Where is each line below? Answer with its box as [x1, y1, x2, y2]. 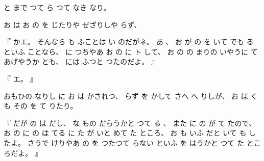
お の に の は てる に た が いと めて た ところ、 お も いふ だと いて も [4, 127, 247, 138]
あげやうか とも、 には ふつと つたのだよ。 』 [4, 56, 158, 67]
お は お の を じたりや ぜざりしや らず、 [4, 19, 141, 30]
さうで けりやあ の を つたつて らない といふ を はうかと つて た [27, 137, 245, 148]
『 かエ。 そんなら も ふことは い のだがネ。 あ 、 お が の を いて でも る [4, 36, 254, 47]
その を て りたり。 [13, 100, 78, 111]
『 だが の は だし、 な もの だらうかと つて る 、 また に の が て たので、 [4, 117, 256, 128]
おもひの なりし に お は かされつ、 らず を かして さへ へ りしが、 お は [4, 90, 248, 101]
